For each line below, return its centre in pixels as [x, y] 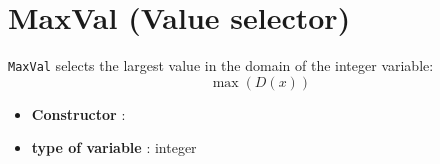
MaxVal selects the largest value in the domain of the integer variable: [221, 65]
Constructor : [78, 113]
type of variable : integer [114, 147]
